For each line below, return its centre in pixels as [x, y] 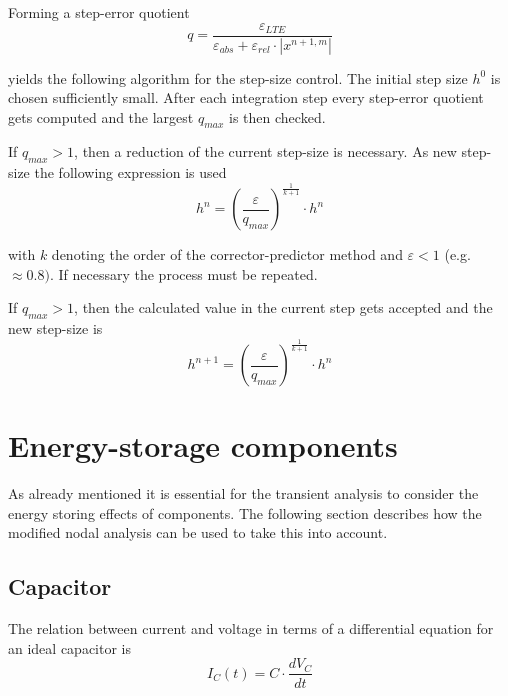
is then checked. [277, 116]
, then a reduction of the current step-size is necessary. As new [265, 151]
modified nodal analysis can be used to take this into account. [198, 532]
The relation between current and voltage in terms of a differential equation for [251, 628]
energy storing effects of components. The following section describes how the [245, 512]
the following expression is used [130, 172]
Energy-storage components [203, 445]
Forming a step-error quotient [99, 12]
